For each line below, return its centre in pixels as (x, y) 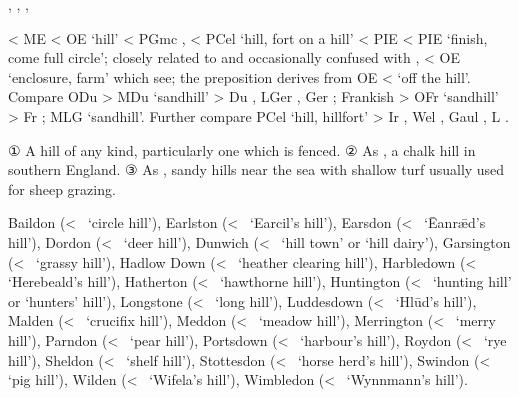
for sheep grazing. (62, 188)
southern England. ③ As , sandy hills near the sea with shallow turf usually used (256, 169)
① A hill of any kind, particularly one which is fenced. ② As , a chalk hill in (242, 149)
